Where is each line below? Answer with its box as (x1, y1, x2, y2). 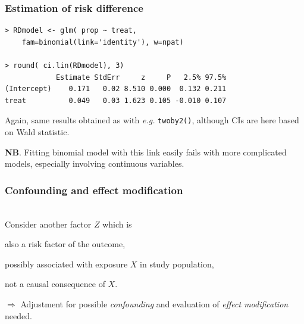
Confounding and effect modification (5, 182, 183, 197)
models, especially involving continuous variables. (5, 157, 184, 170)
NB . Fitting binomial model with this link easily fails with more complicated (5, 145, 287, 158)
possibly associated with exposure (5, 257, 128, 270)
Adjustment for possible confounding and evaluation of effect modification (20, 298, 289, 310)
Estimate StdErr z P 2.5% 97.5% (55, 73, 227, 82)
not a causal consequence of (5, 278, 105, 290)
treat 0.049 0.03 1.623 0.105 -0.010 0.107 (5, 96, 227, 105)
